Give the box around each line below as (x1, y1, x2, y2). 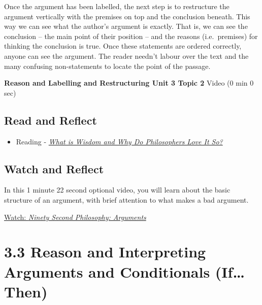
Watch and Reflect (4, 161, 104, 176)
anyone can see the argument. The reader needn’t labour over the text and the (4, 50, 249, 61)
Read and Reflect (4, 112, 97, 128)
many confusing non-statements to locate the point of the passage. (4, 60, 211, 71)
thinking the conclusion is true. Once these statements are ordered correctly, (4, 41, 242, 51)
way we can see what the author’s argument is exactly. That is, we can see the (4, 21, 248, 31)
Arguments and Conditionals (4, 261, 210, 282)
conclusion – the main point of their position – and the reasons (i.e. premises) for (4, 30, 258, 41)
